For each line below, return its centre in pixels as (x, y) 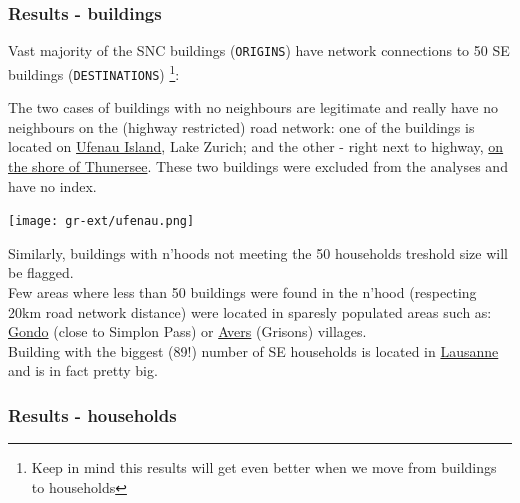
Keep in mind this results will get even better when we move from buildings (264, 467)
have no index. (52, 185)
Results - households (92, 414)
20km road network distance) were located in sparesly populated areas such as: (250, 311)
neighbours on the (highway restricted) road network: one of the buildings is (241, 126)
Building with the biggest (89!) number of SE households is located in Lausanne (253, 350)
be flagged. (41, 272)
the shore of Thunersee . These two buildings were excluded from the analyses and (258, 165)
